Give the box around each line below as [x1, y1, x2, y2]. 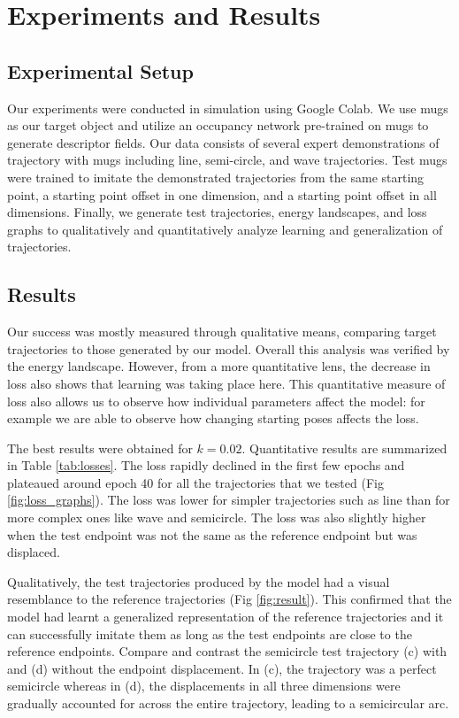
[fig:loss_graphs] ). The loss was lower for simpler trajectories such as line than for [7, 490, 450, 509]
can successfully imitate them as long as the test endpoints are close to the [7, 624, 412, 643]
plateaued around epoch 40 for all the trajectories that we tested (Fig [7, 473, 384, 491]
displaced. [7, 543, 60, 561]
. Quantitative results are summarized [241, 438, 448, 457]
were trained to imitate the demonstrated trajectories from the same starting [7, 167, 425, 186]
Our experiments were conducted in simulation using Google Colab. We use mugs [7, 98, 448, 117]
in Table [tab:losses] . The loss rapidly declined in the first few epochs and [7, 456, 405, 475]
